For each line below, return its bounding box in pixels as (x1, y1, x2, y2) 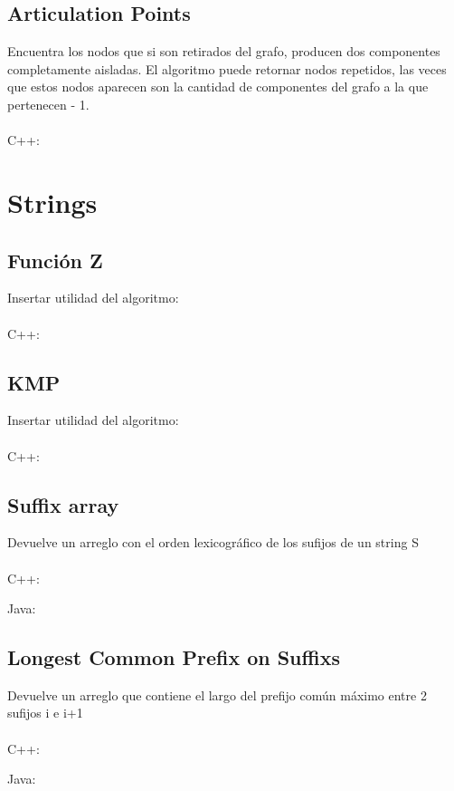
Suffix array (7, 490, 119, 518)
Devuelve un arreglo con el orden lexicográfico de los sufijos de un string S (7, 533, 419, 552)
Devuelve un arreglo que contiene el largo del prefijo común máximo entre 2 (7, 685, 427, 704)
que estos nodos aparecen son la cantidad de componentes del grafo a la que (7, 77, 429, 96)
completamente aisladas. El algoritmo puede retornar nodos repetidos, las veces (7, 59, 447, 78)
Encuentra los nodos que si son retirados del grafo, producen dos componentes (7, 42, 440, 61)
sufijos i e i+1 (7, 703, 83, 722)
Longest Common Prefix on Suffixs (7, 643, 340, 671)
